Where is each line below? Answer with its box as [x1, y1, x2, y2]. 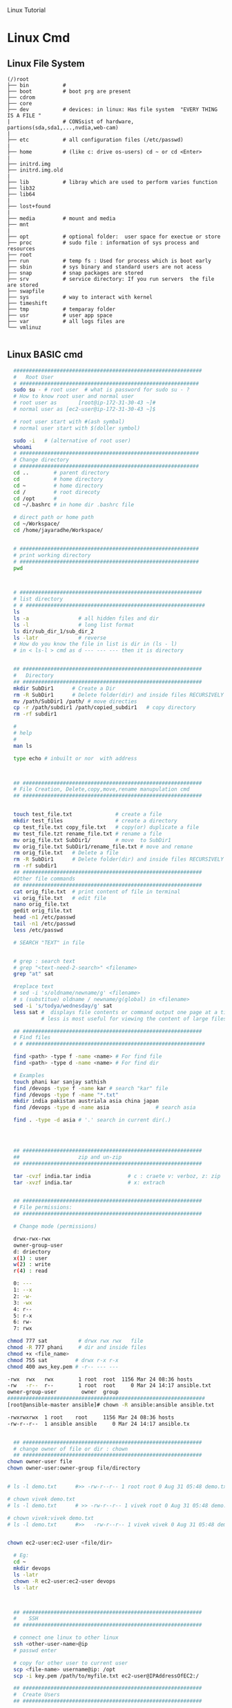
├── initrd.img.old [7, 167, 64, 174]
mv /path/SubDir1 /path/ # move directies [13, 698, 137, 705]
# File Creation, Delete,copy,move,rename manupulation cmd [13, 786, 190, 793]
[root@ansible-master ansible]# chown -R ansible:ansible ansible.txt [7, 1402, 215, 1408]
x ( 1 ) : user [13, 1255, 48, 1262]
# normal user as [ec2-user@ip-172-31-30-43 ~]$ [13, 406, 156, 413]
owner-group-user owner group [7, 1388, 119, 1396]
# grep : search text [13, 957, 76, 964]
